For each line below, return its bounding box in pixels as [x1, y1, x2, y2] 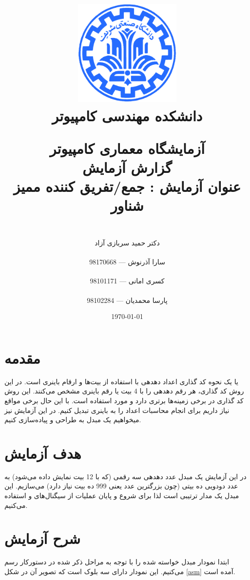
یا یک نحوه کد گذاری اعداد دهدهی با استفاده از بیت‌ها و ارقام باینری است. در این [4, 376, 238, 386]
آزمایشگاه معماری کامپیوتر [50, 138, 205, 158]
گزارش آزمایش [82, 157, 172, 177]
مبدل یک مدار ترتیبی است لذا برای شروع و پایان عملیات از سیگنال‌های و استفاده [4, 490, 239, 501]
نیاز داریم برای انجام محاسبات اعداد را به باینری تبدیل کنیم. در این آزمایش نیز [4, 405, 230, 415]
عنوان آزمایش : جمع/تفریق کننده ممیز [13, 176, 241, 196]
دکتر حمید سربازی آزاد [95, 238, 160, 248]
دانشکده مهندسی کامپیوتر [52, 105, 203, 125]
